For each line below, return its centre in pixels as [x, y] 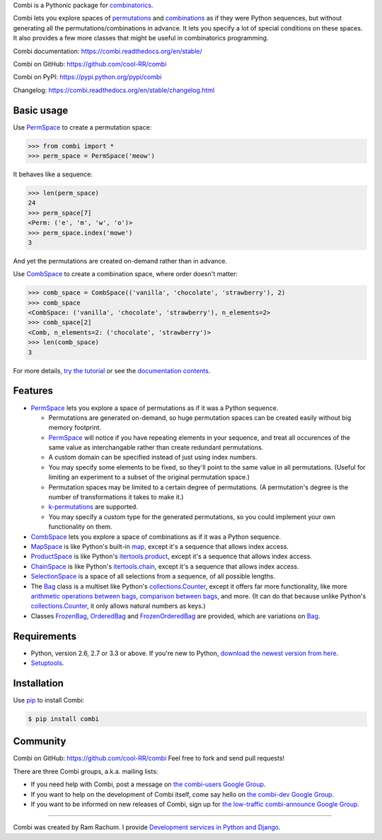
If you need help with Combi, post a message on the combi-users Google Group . [148, 784]
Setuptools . [47, 663]
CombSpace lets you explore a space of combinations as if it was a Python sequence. [156, 537]
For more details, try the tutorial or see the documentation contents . [112, 370]
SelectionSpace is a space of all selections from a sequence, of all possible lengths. [153, 577]
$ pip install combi [63, 719]
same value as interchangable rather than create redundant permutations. [156, 448]
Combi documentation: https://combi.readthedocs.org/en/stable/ [108, 51]
